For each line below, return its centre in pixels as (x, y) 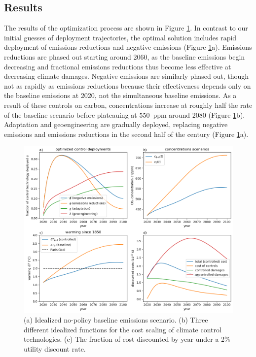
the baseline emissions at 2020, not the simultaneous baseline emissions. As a (120, 95)
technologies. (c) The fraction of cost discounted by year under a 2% (127, 339)
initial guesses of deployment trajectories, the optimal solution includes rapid (120, 37)
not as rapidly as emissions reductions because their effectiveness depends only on (128, 85)
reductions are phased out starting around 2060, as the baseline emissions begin (125, 56)
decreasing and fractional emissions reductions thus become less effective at (118, 66)
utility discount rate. (55, 348)
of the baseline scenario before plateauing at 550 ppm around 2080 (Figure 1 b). (125, 114)
